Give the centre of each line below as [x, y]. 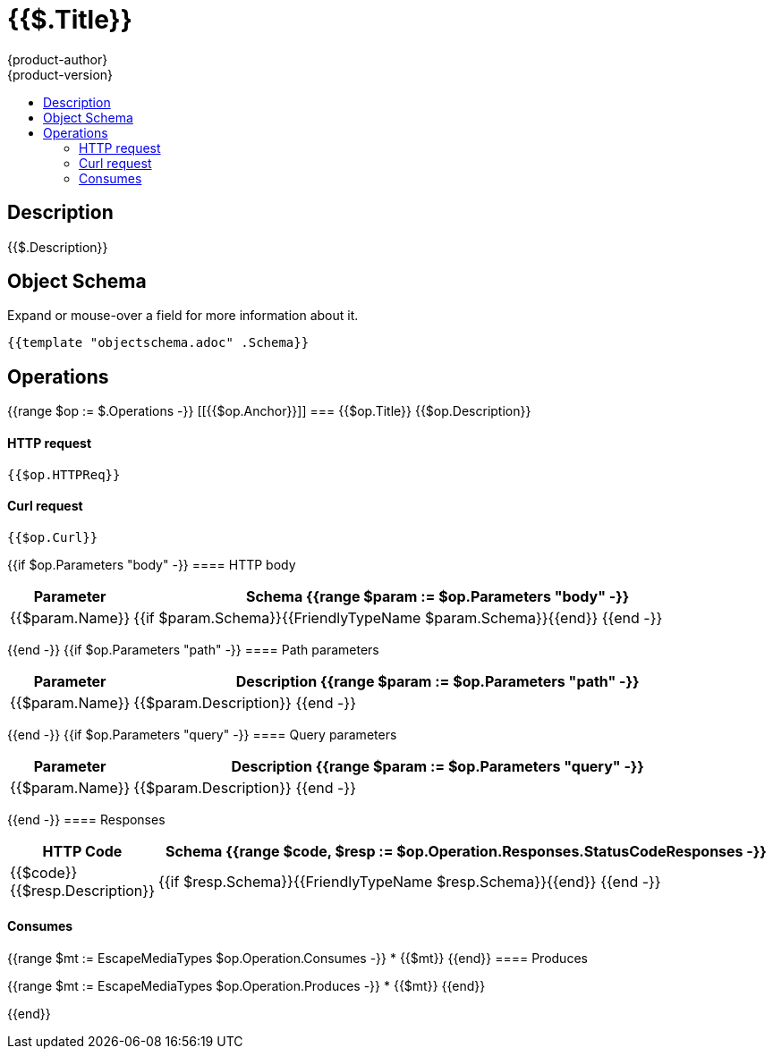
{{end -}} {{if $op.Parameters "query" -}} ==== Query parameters [202, 734]
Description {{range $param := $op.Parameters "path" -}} [437, 681]
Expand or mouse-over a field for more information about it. [183, 316]
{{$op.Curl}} [53, 537]
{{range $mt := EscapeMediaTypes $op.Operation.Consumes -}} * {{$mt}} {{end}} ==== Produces [297, 958]
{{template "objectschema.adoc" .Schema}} [158, 343]
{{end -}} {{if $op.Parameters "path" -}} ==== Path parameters [193, 649]
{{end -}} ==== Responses [86, 819]
